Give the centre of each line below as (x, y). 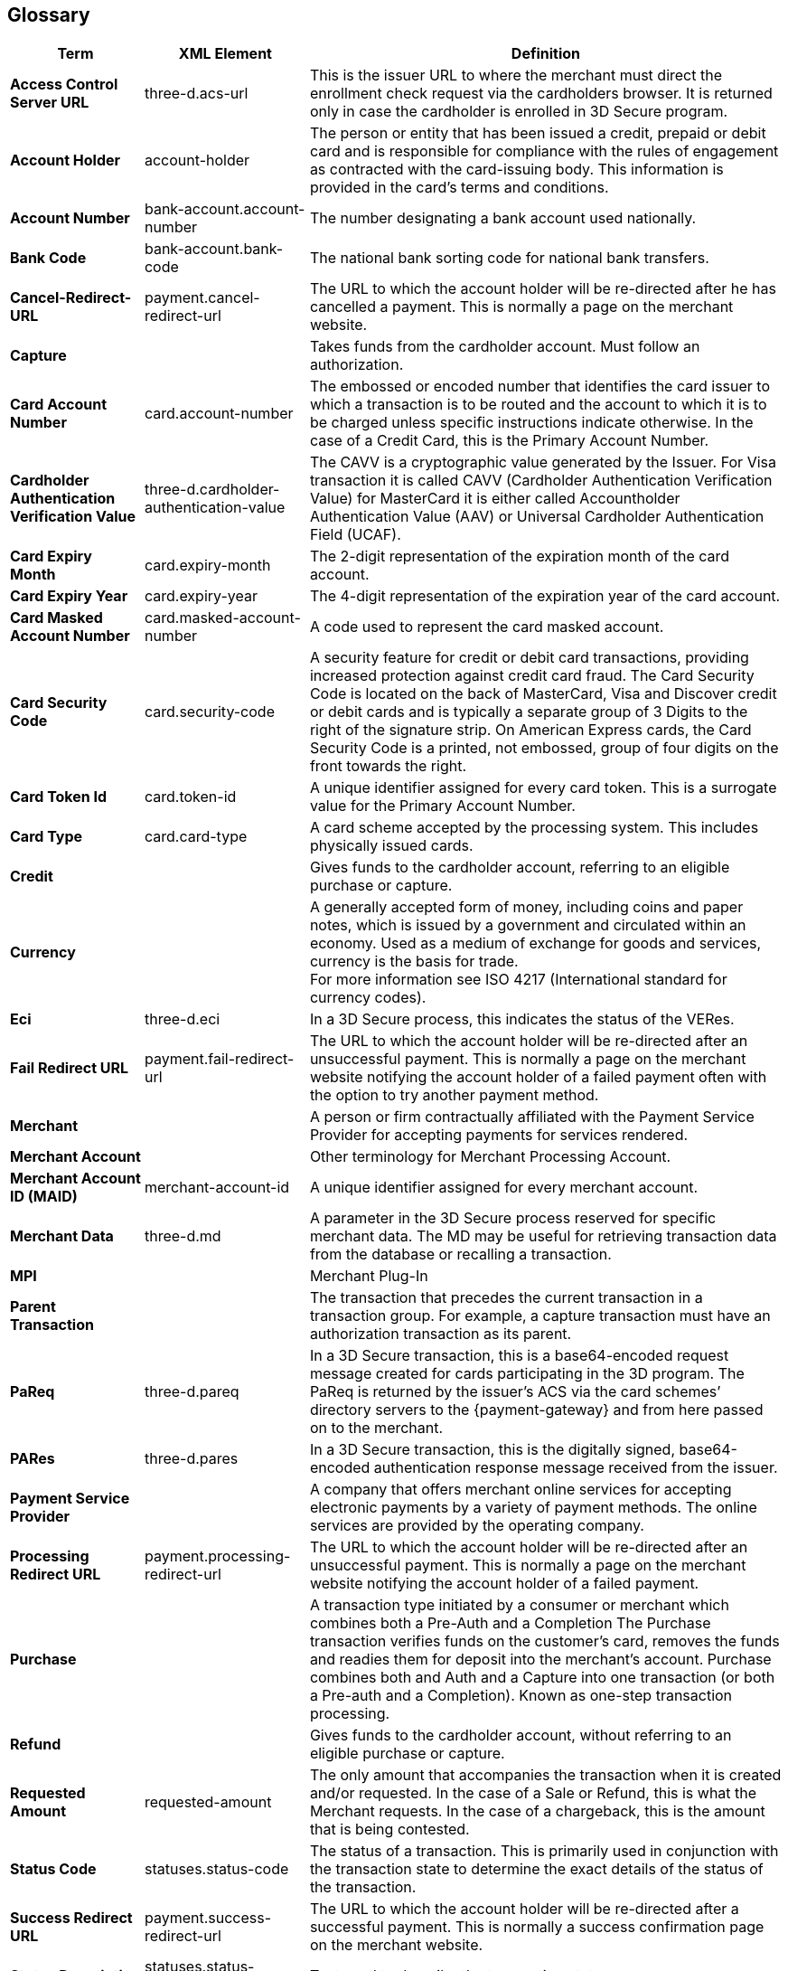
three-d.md (183, 1236)
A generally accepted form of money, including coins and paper (526, 907)
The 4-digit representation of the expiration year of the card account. (545, 596)
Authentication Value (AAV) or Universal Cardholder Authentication (537, 517)
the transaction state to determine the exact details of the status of (536, 1869)
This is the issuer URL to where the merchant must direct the (516, 75)
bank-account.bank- (214, 249)
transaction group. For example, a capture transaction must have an (540, 1316)
